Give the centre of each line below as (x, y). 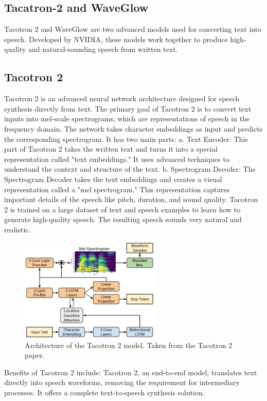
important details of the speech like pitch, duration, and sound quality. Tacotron (131, 199)
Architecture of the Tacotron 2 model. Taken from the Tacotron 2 (129, 345)
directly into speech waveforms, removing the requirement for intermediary (122, 382)
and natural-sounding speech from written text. (103, 49)
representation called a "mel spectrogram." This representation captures (117, 189)
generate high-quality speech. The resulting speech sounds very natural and (123, 219)
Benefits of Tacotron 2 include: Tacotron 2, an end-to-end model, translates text (131, 372)
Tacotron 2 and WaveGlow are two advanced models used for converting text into (133, 29)
